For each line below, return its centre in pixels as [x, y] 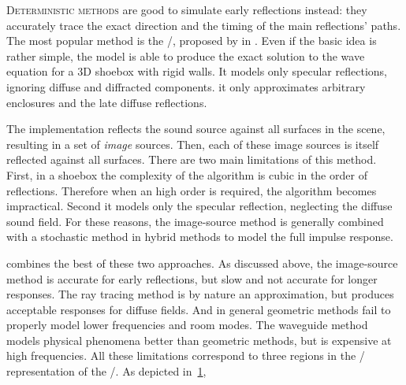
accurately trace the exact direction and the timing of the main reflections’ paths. [204, 25]
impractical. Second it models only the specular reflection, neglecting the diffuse [199, 206]
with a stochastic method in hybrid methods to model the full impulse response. [200, 237]
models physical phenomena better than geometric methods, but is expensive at [199, 340]
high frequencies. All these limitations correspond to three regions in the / [186, 355]
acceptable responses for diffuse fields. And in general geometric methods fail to [199, 309]
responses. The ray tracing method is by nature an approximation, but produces [200, 294]
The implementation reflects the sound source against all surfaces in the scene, [196, 129]
